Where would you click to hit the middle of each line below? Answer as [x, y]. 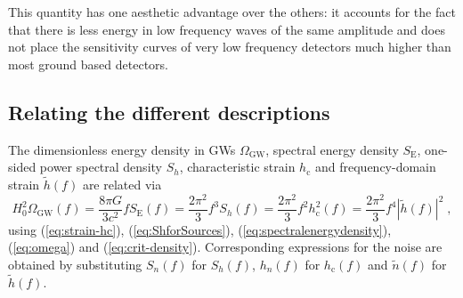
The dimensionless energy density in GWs [122, 149]
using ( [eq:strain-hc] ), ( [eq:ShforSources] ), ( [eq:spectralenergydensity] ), [200, 229]
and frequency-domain [375, 167]
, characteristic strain [237, 167]
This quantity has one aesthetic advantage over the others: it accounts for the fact [232, 12]
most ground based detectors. [88, 64]
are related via [122, 184]
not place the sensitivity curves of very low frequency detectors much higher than [230, 47]
